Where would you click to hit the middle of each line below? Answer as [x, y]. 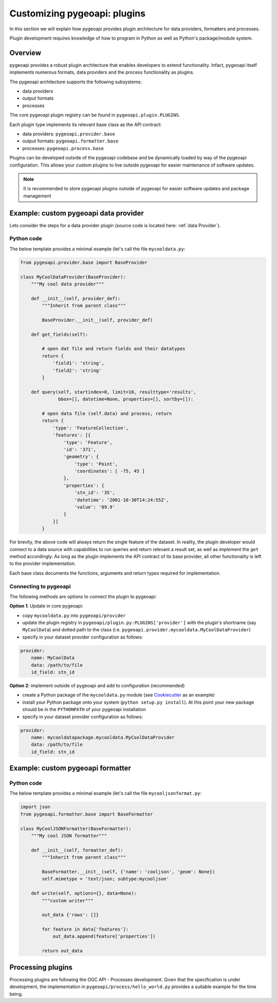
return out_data [62, 951]
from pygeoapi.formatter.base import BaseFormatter [87, 814]
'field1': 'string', [78, 363]
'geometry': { [81, 457]
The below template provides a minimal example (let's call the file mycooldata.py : [97, 249]
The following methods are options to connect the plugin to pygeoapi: [83, 596]
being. [16, 994]
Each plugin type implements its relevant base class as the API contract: [86, 124]
